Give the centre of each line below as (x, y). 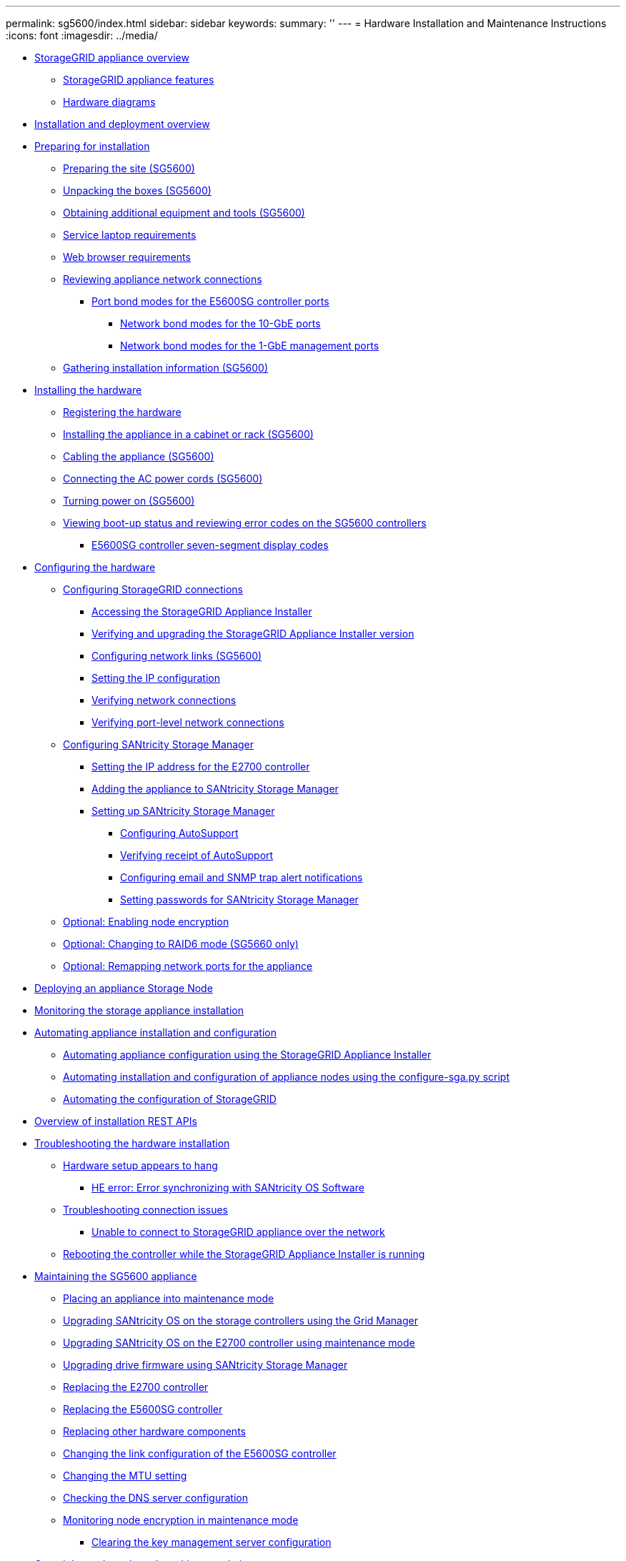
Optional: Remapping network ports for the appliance (188, 966)
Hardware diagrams (109, 102)
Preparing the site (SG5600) (129, 168)
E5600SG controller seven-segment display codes (210, 545)
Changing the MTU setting (125, 1476)
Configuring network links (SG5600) (177, 656)
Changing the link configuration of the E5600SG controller (200, 1453)
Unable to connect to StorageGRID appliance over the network (238, 1232)
